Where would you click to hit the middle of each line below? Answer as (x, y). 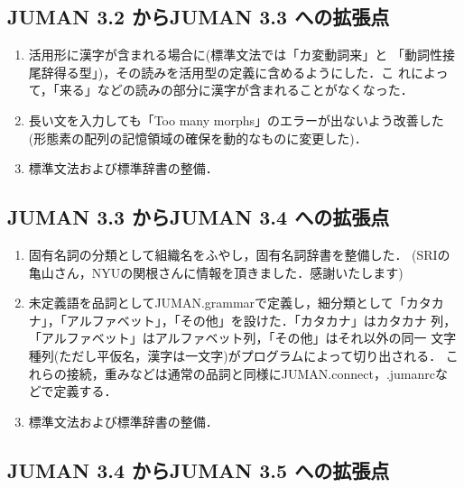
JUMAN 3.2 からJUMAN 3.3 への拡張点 (199, 17)
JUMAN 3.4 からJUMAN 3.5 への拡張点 (199, 470)
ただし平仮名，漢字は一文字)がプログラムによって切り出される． (251, 355)
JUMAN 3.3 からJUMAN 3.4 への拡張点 (199, 217)
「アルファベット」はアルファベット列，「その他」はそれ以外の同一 (227, 338)
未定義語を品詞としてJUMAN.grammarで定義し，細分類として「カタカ (236, 303)
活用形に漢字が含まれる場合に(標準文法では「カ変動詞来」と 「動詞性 (235, 55)
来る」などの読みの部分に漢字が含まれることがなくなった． (236, 90)
